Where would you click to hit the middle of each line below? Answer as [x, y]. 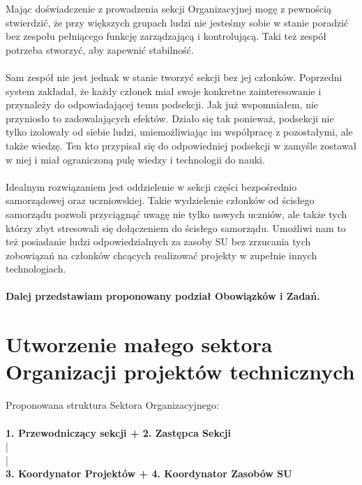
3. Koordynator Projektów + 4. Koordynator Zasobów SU [149, 473]
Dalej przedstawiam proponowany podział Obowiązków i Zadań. [163, 296]
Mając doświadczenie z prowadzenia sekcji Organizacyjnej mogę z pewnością [168, 8]
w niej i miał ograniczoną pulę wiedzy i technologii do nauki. [135, 159]
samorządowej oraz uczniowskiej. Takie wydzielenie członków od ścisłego [160, 200]
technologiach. [36, 269]
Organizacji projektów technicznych [180, 371]
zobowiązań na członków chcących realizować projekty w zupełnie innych [161, 255]
